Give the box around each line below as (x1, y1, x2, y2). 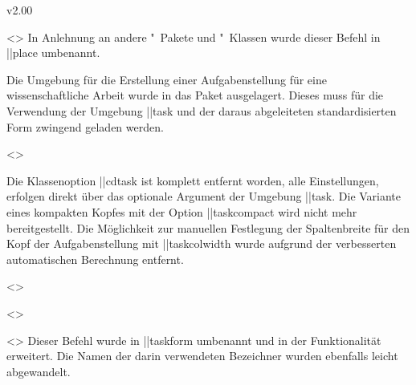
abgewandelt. (6, 363, 71, 379)
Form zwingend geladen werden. (6, 118, 164, 135)
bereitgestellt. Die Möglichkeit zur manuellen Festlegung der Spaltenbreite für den (6, 219, 410, 236)
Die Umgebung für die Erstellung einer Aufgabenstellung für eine (6, 71, 327, 87)
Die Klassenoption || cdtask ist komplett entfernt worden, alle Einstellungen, (6, 172, 379, 188)
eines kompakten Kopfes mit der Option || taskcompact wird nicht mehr (6, 203, 357, 220)
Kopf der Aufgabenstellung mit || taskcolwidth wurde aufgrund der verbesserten (6, 235, 397, 252)
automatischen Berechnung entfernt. (6, 250, 184, 267)
